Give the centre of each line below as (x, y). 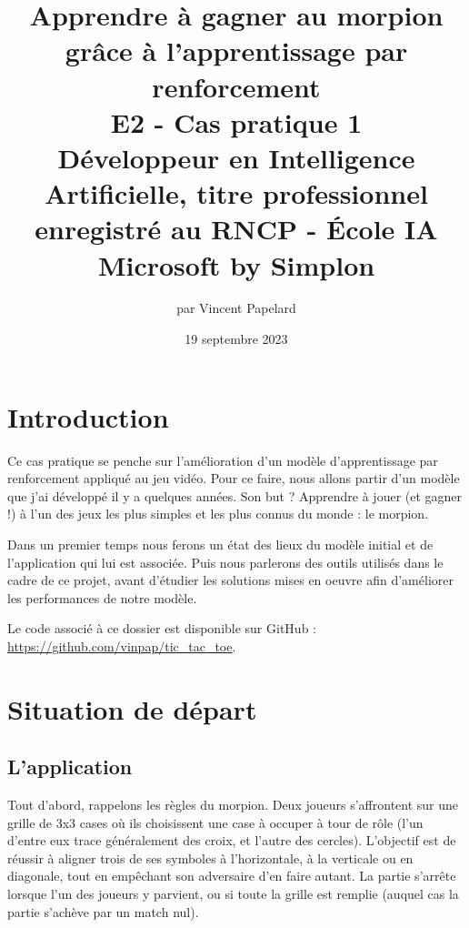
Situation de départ (132, 708)
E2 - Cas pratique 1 (236, 121)
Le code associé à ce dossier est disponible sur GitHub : (162, 628)
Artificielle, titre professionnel (236, 193)
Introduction (88, 416)
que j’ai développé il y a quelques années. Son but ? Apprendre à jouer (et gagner (235, 495)
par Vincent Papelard (236, 308)
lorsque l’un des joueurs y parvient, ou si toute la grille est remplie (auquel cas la (233, 894)
